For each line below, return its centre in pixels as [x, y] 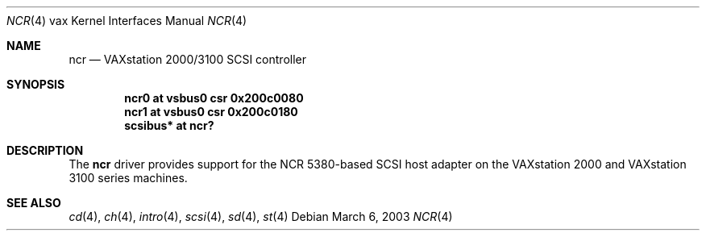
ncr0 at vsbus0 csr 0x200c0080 [214, 98]
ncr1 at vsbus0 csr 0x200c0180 [211, 112]
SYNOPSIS [36, 84]
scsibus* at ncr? [169, 125]
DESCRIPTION [45, 150]
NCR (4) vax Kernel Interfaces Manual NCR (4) [127, 21]
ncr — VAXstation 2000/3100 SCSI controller [187, 59]
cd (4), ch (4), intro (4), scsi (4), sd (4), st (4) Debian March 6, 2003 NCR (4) [261, 216]
